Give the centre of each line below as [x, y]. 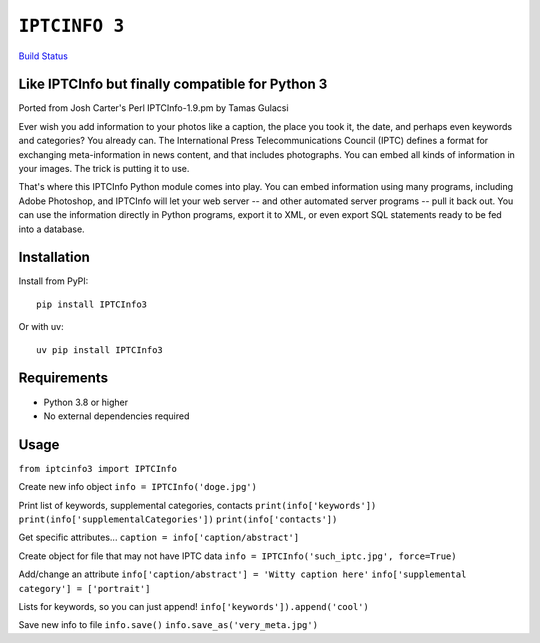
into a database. [51, 229]
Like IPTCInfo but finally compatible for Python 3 [173, 84]
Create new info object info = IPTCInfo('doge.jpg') [137, 487]
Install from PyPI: [53, 281]
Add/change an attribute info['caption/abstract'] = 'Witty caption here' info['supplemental [242, 574]
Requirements [63, 378]
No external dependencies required [116, 416]
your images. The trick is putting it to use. [104, 169]
